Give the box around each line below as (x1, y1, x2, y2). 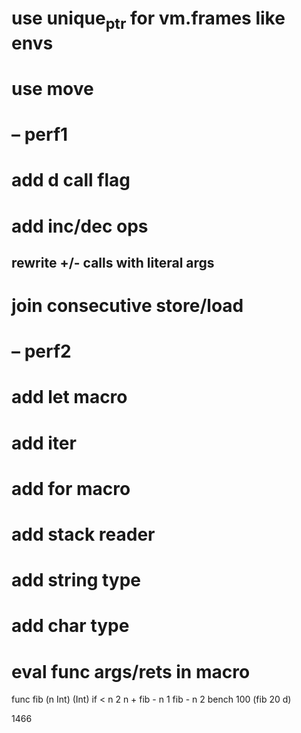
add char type (11, 615, 130, 637)
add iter (11, 432, 77, 454)
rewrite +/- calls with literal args (11, 254, 215, 271)
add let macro (11, 386, 128, 409)
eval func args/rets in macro (11, 660, 251, 683)
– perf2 (11, 340, 72, 363)
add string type (11, 569, 142, 592)
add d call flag (11, 169, 131, 192)
